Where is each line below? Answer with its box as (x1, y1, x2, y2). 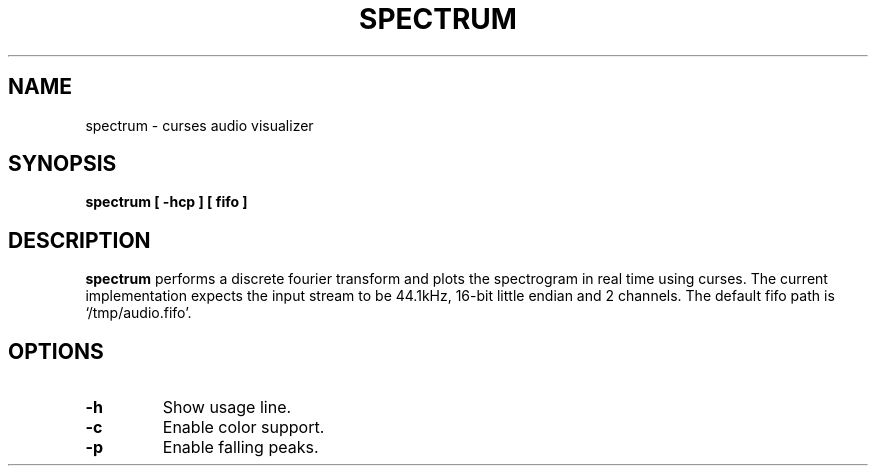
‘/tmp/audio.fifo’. (85, 304, 192, 322)
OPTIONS (8, 338, 104, 364)
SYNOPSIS (8, 151, 117, 177)
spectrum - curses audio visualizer (85, 116, 314, 134)
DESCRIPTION (8, 227, 151, 253)
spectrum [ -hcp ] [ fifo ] (85, 193, 248, 211)
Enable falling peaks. (162, 437, 319, 458)
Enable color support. (162, 417, 325, 438)
